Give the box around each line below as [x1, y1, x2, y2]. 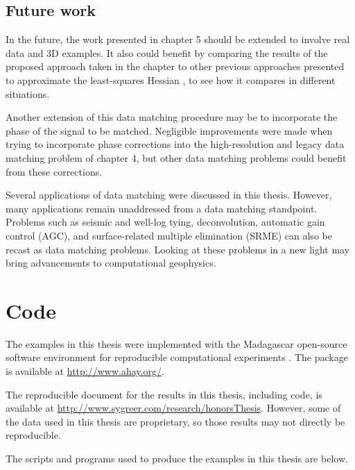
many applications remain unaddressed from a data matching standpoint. [6, 201, 318, 215]
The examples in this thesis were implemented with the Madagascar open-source [6, 336, 347, 351]
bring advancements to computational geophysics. [6, 255, 216, 270]
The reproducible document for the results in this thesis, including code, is [6, 387, 322, 401]
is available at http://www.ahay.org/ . [6, 364, 164, 378]
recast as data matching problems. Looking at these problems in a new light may [6, 242, 350, 256]
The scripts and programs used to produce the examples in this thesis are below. [6, 451, 348, 465]
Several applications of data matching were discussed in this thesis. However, [6, 187, 332, 202]
